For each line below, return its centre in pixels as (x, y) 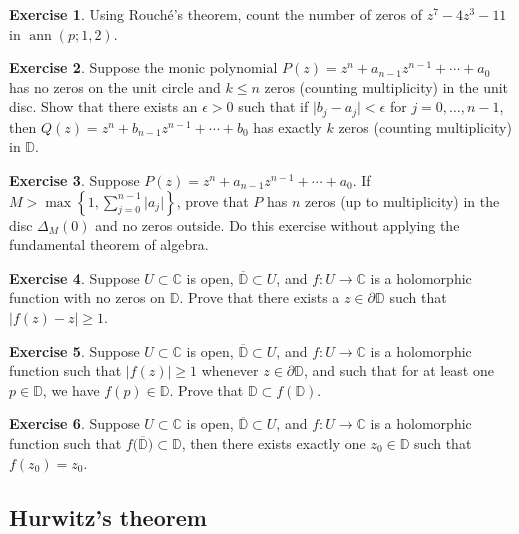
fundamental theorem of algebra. (109, 244)
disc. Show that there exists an (103, 106)
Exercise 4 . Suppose (74, 277)
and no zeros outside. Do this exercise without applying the (277, 224)
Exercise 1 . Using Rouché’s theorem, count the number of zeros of (216, 14)
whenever (230, 370)
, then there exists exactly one (273, 442)
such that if (273, 106)
